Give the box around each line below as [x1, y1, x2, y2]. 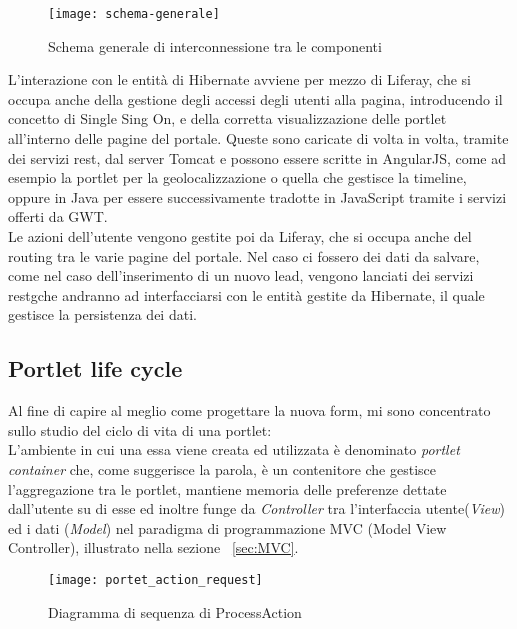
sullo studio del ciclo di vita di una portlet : [8, 419, 272, 440]
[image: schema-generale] [48, 7, 220, 21]
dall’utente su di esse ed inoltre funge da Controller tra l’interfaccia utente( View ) [8, 498, 505, 519]
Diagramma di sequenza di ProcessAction [48, 601, 302, 622]
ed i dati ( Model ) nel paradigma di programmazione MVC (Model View [8, 517, 447, 538]
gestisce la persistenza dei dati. [8, 304, 197, 325]
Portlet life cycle [8, 353, 183, 384]
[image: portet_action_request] [48, 572, 263, 587]
